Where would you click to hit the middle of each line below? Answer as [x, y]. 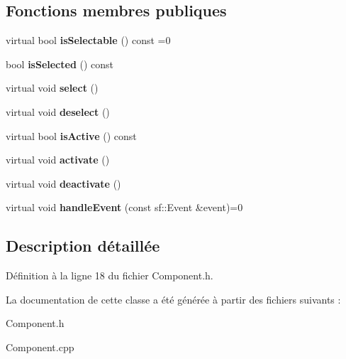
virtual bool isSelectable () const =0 [88, 40]
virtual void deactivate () [63, 183]
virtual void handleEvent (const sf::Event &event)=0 [124, 207]
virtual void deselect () [58, 111]
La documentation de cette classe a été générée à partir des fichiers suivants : [173, 299]
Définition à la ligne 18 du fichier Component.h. [110, 275]
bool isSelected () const [60, 64]
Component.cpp [40, 347]
